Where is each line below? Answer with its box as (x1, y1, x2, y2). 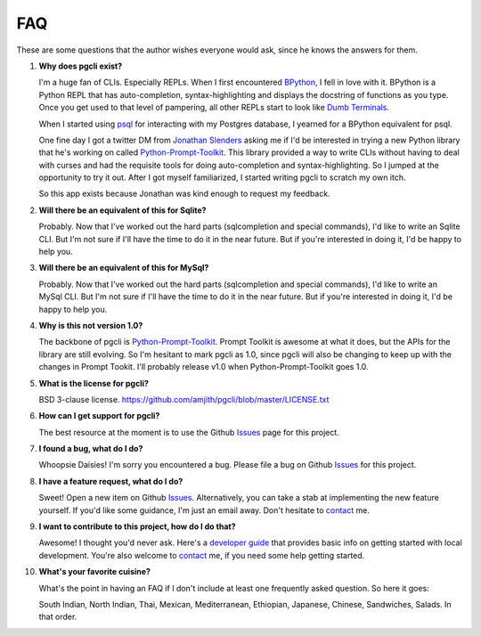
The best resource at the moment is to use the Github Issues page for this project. (38, 427, 340, 437)
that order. (38, 611, 77, 623)
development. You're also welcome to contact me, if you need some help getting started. (38, 550, 365, 560)
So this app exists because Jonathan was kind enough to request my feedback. (38, 188, 330, 200)
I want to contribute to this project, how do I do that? (38, 521, 236, 532)
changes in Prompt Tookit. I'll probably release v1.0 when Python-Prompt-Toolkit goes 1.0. (38, 362, 369, 372)
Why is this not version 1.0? (38, 320, 143, 330)
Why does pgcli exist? (38, 61, 123, 71)
